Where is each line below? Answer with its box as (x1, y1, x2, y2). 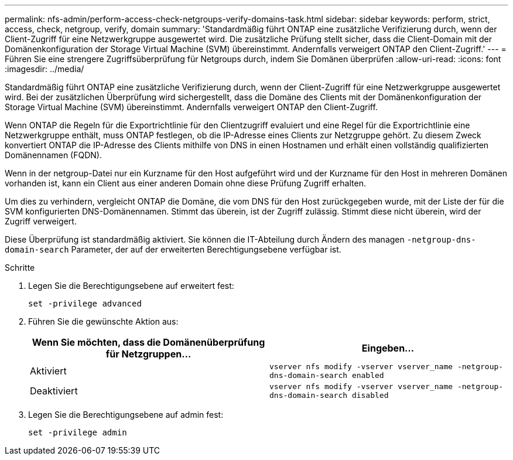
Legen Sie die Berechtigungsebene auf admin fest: (28, 410, 224, 420)
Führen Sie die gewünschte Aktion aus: (28, 316, 179, 326)
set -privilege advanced (28, 299, 142, 308)
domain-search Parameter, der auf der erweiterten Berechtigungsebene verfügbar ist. (5, 244, 341, 254)
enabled (351, 371, 384, 380)
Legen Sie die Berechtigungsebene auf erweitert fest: (28, 281, 234, 291)
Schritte (5, 263, 35, 272)
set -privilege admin (28, 428, 127, 437)
